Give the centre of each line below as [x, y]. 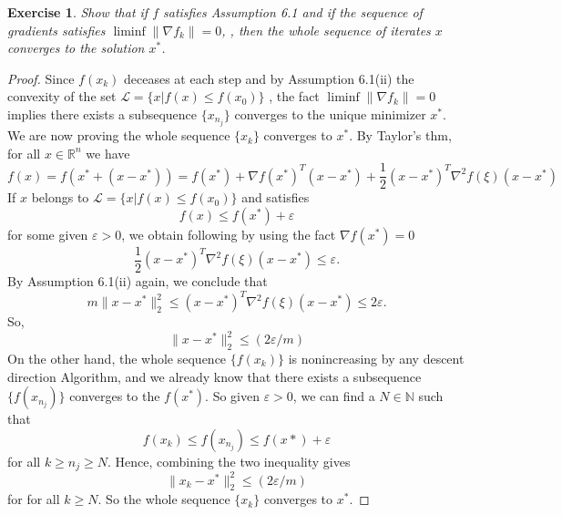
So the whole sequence [168, 499]
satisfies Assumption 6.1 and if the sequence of [293, 12]
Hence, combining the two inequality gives [233, 461]
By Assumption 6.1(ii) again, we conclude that [138, 280]
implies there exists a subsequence [102, 113]
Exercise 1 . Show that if [78, 12]
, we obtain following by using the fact [229, 234]
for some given [48, 234]
